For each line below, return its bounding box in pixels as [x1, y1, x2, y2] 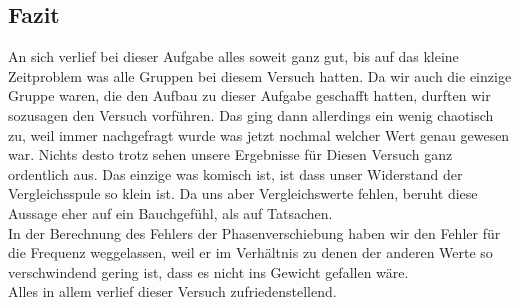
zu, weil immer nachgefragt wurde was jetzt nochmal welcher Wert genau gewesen [8, 124, 510, 145]
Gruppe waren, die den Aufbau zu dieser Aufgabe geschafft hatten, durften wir [8, 85, 491, 106]
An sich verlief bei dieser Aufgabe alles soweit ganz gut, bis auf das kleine [8, 46, 459, 67]
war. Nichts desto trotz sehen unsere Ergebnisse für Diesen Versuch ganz [8, 144, 453, 165]
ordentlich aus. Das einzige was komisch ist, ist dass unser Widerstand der [8, 163, 463, 184]
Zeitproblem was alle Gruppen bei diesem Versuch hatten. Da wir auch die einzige [8, 65, 512, 86]
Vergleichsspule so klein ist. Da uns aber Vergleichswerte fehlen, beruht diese [8, 183, 478, 204]
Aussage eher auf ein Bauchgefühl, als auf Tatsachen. [8, 202, 333, 223]
